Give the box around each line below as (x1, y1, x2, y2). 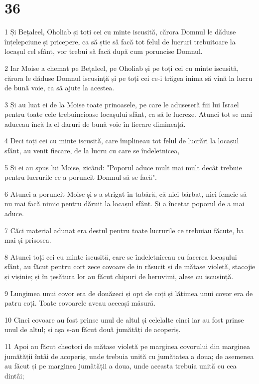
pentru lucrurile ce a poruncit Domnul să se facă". (4, 172, 157, 182)
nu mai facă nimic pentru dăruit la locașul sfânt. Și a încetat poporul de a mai (4, 198, 245, 209)
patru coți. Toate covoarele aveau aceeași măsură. (4, 298, 156, 308)
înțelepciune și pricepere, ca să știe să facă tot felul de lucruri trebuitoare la (4, 36, 236, 46)
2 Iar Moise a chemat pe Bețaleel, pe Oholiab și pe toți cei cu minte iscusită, (4, 62, 239, 73)
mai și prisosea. (4, 235, 51, 245)
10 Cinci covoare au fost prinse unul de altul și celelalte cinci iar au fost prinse (4, 314, 244, 325)
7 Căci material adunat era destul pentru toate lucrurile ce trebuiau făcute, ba (4, 225, 244, 235)
